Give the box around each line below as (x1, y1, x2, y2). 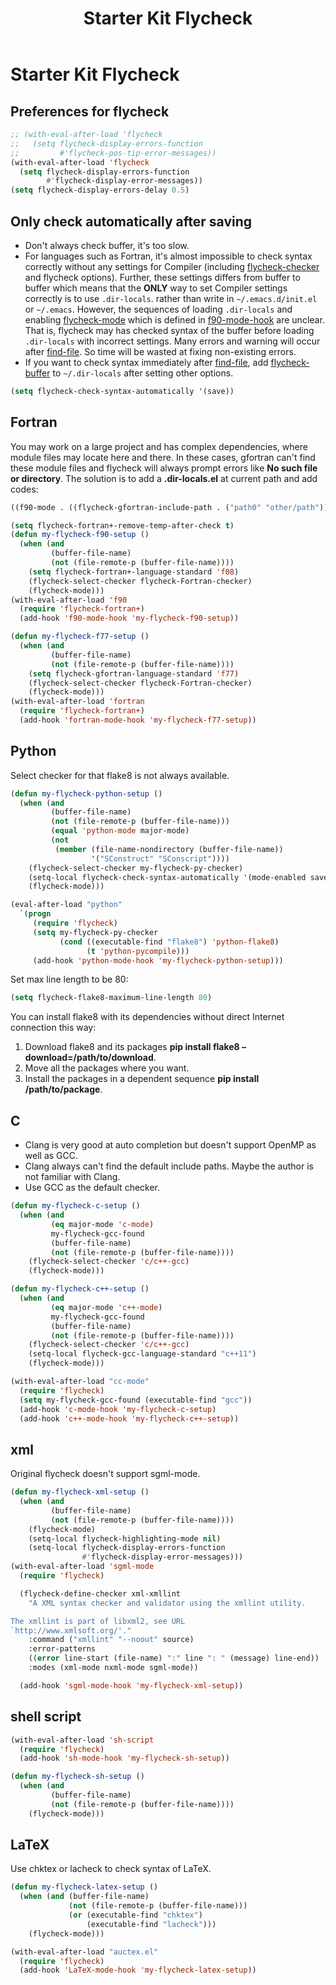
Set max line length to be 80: (10, 973, 129, 986)
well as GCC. (24, 1150, 79, 1162)
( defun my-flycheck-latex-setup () (10, 1882, 159, 1892)
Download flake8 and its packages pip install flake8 (24, 1041, 240, 1053)
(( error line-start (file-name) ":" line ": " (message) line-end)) (28, 1653, 320, 1664)
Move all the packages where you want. (24, 1062, 190, 1074)
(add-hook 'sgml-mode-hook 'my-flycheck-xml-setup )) (19, 1680, 244, 1691)
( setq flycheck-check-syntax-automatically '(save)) (10, 386, 235, 396)
